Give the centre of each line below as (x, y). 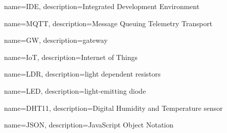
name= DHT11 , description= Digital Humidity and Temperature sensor (113, 108)
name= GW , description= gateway (56, 40)
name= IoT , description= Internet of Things (71, 57)
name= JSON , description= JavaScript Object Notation (89, 125)
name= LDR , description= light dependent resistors (82, 74)
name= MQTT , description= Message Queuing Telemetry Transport (108, 23)
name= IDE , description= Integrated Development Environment (102, 6)
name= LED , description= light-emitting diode (75, 90)
